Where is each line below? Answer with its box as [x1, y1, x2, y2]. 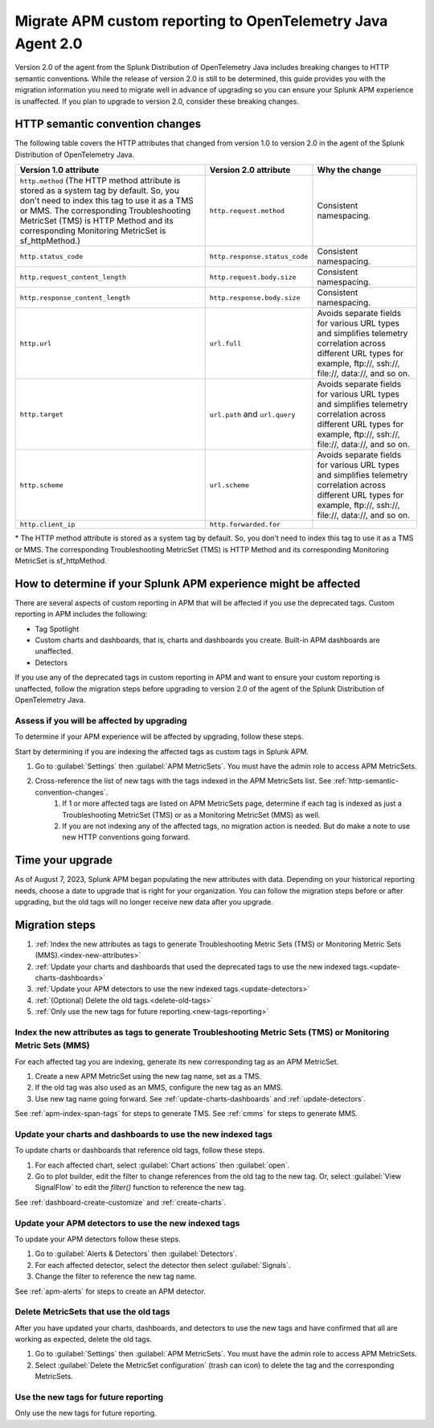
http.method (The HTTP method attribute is [19, 175, 181, 187]
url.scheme [209, 481, 249, 490]
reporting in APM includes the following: [14, 609, 148, 619]
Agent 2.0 [14, 35, 83, 52]
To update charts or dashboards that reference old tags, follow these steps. [14, 1146, 265, 1155]
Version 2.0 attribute [209, 165, 291, 176]
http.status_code [19, 252, 84, 261]
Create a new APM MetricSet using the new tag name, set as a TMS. [35, 1071, 262, 1081]
